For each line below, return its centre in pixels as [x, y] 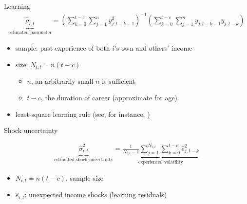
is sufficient [119, 81]
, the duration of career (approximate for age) [109, 97]
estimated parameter [30, 32]
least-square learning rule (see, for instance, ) [83, 114]
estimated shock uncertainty [84, 160]
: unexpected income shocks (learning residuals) [96, 195]
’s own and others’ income [153, 48]
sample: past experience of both [63, 48]
